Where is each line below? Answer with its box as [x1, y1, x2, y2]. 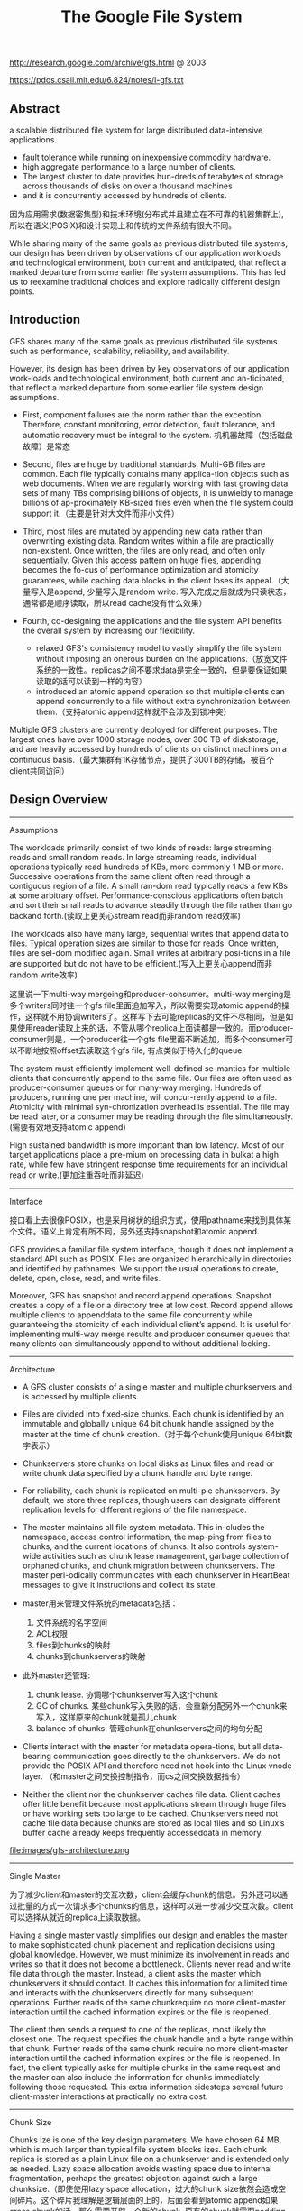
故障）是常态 [22, 440, 70, 452]
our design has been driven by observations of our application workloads [9, 248, 282, 258]
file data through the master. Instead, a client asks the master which [9, 1968, 262, 1978]
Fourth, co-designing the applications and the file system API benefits [22, 615, 282, 626]
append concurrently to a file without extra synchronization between [35, 695, 291, 706]
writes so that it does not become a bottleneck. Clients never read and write [9, 1959, 291, 1969]
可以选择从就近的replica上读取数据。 [9, 1912, 146, 1922]
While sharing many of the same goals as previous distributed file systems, [9, 238, 289, 249]
